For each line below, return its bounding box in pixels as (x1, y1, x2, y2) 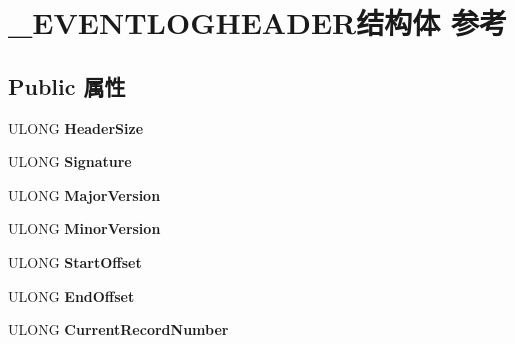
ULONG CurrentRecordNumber (8, 319, 229, 340)
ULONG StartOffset (8, 251, 142, 272)
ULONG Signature (8, 151, 132, 172)
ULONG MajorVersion (8, 184, 161, 205)
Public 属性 (8, 70, 126, 101)
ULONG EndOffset (8, 285, 135, 306)
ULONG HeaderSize (8, 117, 144, 138)
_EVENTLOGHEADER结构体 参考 (8, 2, 507, 43)
